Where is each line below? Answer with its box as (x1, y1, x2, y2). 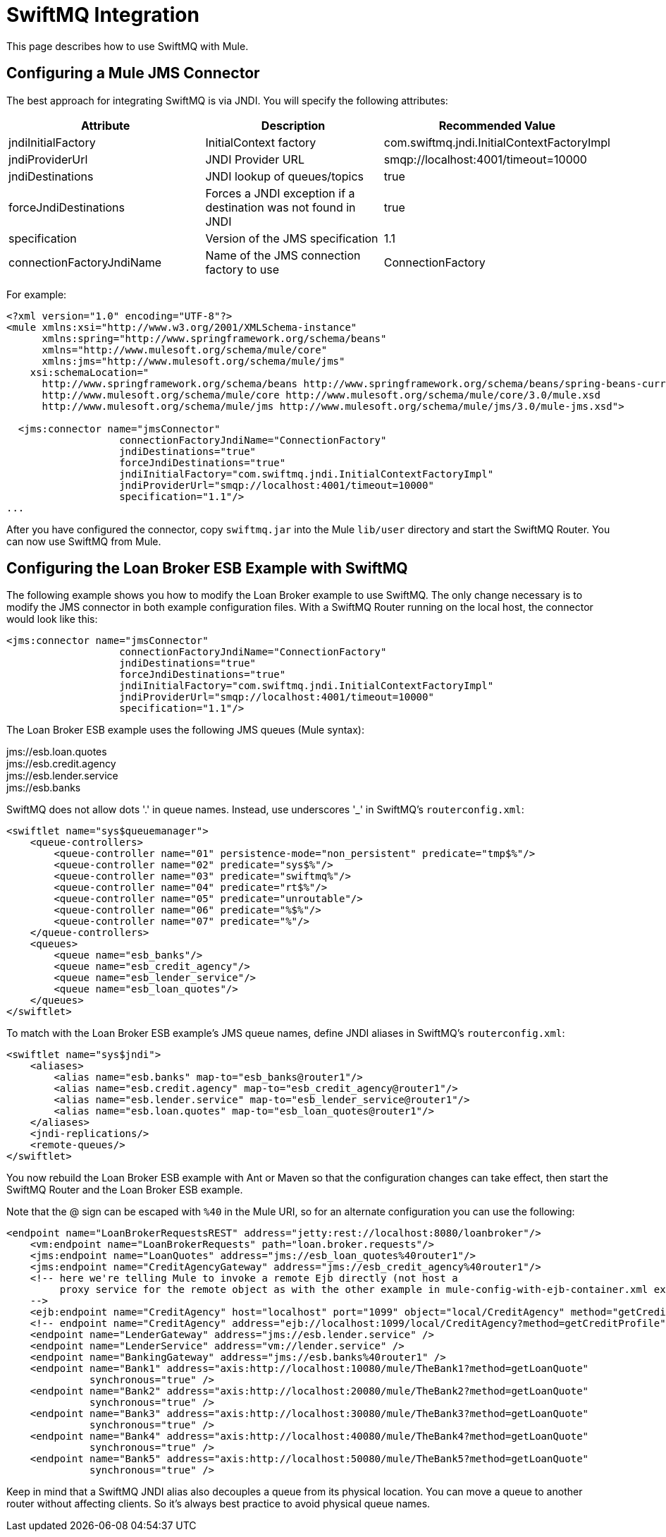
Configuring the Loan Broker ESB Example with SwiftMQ (6, 559, 408, 578)
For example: (6, 288, 67, 300)
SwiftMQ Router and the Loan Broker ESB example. (6, 1184, 243, 1196)
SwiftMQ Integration (6, 3, 199, 27)
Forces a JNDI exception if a (205, 186, 355, 200)
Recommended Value (438, 118, 556, 133)
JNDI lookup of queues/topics (205, 169, 364, 183)
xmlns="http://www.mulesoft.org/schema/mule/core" (42, 344, 328, 356)
